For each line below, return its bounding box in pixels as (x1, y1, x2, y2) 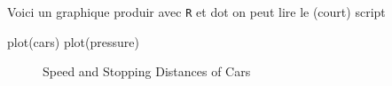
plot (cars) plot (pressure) (7, 32, 139, 51)
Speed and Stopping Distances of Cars (43, 62, 251, 81)
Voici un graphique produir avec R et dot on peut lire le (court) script (7, 3, 386, 20)
